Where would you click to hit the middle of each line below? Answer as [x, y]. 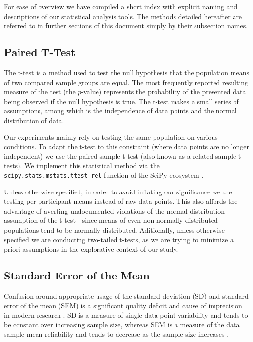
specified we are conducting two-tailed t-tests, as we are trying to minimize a [119, 239]
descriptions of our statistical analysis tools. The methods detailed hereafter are [123, 16]
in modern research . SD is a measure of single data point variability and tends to [126, 315]
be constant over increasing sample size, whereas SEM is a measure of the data [122, 324]
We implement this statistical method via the [92, 165]
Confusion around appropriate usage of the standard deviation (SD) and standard [126, 295]
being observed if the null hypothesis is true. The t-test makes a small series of [121, 101]
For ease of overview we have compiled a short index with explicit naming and [121, 6]
